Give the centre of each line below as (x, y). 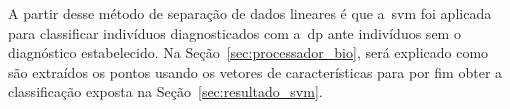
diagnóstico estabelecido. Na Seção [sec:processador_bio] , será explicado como (248, 52)
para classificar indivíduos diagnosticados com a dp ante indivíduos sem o (234, 32)
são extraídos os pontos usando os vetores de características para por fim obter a (255, 71)
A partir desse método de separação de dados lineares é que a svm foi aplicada (250, 13)
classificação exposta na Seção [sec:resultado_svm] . (165, 91)
